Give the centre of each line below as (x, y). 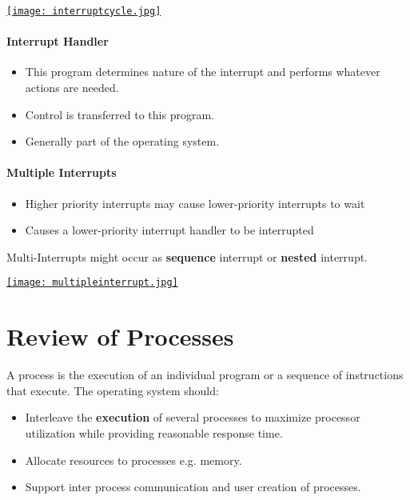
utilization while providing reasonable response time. (154, 432)
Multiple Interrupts (62, 172)
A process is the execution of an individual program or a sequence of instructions (205, 375)
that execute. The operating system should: (113, 390)
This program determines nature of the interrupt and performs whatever (203, 72)
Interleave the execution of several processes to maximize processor (193, 417)
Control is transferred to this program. (119, 114)
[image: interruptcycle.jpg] (84, 11)
